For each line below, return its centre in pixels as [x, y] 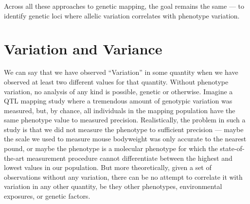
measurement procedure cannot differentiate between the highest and [129, 158]
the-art [14, 158]
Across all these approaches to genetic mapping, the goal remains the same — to [124, 6]
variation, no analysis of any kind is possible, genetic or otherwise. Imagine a [118, 91]
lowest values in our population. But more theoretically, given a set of [108, 167]
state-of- [232, 148]
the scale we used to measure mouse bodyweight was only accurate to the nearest [125, 139]
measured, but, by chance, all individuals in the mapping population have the [120, 110]
